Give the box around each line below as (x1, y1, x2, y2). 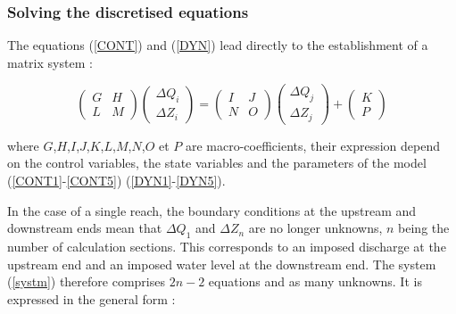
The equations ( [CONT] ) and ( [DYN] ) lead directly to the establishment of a (7, 36, 428, 54)
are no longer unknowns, (248, 219, 383, 237)
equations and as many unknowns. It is (208, 272, 422, 291)
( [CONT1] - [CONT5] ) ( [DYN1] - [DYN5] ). (7, 170, 226, 189)
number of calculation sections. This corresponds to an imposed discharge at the (7, 236, 446, 255)
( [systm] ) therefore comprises (7, 272, 165, 291)
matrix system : (7, 53, 93, 71)
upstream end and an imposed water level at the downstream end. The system (7, 254, 436, 273)
